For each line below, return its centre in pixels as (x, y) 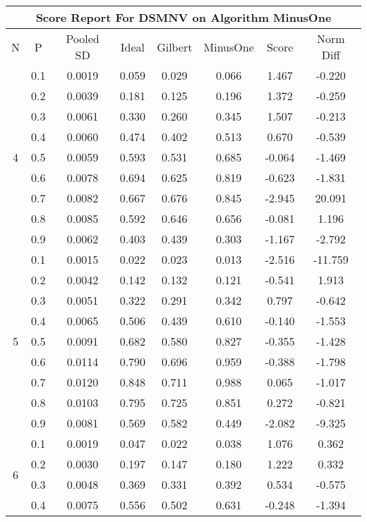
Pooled (83, 38)
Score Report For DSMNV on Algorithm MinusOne (183, 17)
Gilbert (175, 47)
